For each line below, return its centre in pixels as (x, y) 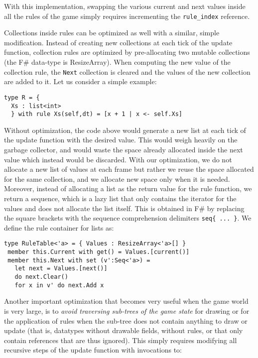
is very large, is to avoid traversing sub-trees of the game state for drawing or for (127, 310)
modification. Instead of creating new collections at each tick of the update (118, 42)
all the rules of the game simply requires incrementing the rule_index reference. (127, 16)
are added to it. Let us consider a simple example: (80, 81)
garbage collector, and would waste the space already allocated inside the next (124, 150)
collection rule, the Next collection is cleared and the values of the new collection (127, 71)
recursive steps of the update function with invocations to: (93, 350)
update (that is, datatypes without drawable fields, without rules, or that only (124, 330)
